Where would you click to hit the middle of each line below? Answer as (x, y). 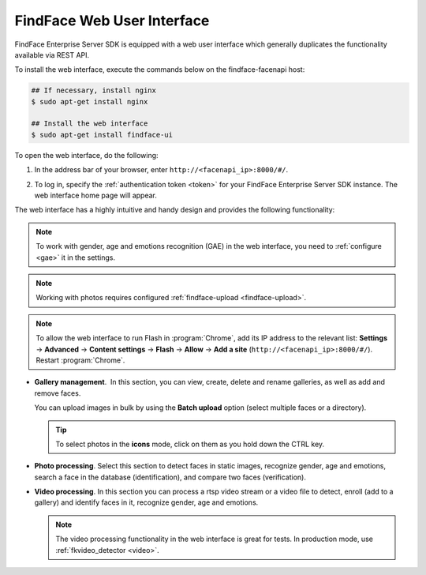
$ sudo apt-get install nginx (90, 101)
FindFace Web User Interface (112, 21)
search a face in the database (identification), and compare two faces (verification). (170, 477)
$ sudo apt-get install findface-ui (102, 135)
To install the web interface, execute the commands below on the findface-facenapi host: (160, 70)
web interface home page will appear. (96, 195)
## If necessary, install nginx (94, 90)
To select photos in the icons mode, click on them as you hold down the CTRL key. (190, 444)
